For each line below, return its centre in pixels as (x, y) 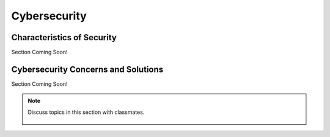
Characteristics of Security (64, 37)
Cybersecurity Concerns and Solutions (87, 69)
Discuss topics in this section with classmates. (86, 112)
